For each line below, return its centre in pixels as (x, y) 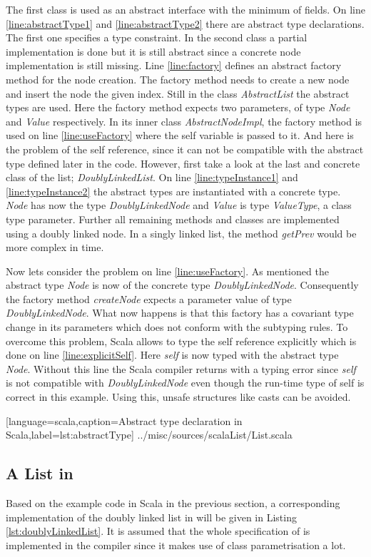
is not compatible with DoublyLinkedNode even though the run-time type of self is (185, 383)
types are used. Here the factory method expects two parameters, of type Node (178, 107)
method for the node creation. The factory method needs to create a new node (178, 79)
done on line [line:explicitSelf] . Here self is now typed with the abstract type (172, 355)
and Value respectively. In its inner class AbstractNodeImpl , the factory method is (184, 121)
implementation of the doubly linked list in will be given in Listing (151, 517)
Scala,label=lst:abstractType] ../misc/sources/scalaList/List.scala (149, 435)
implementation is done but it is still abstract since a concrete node (153, 51)
